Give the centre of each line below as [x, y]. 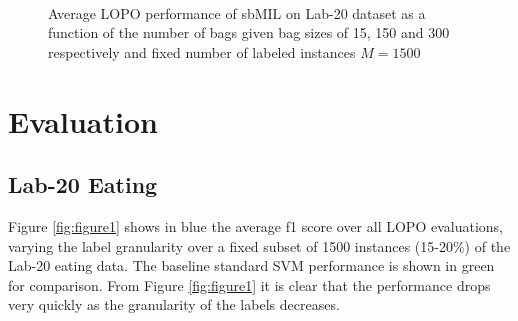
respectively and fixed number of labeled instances [202, 51]
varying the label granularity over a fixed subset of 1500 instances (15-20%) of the [259, 245]
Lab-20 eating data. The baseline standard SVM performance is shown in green [251, 265]
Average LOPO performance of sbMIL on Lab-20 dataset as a [237, 12]
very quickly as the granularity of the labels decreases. [174, 304]
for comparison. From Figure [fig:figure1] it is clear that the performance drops [249, 284]
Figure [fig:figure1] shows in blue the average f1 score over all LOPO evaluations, [255, 225]
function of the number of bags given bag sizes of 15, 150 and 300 [249, 32]
